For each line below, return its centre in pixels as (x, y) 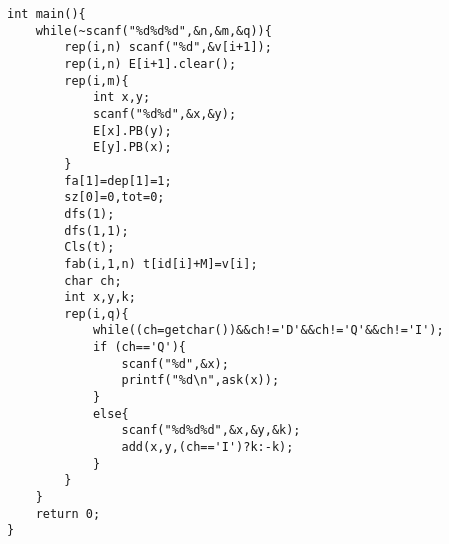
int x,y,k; (100, 297)
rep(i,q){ (96, 313)
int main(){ (46, 14)
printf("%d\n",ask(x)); (200, 380)
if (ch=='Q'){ (139, 347)
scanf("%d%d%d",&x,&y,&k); (211, 430)
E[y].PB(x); (132, 147)
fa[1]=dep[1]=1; (118, 180)
